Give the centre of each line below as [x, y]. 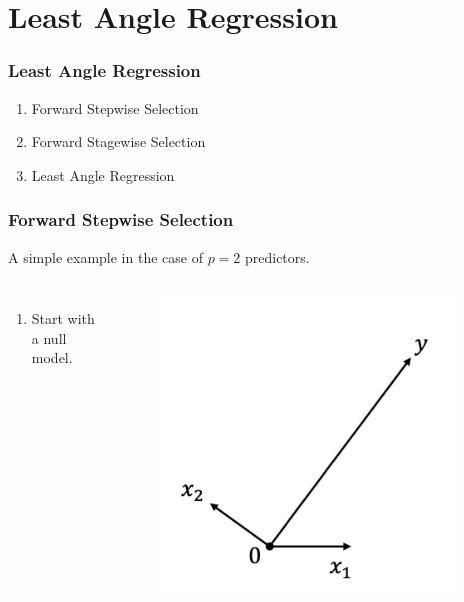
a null [49, 337]
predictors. [277, 256]
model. [52, 357]
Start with [63, 318]
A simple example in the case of [105, 256]
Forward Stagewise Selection [118, 141]
